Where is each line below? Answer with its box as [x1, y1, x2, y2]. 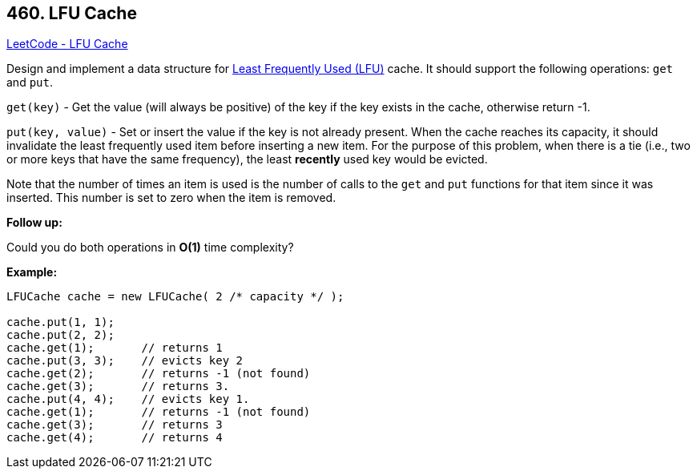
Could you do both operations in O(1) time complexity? [6, 240, 294, 255]
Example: [6, 265, 58, 280]
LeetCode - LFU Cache [6, 37, 128, 51]
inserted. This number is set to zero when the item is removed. [6, 191, 336, 205]
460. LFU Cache [6, 3, 137, 23]
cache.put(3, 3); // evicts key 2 [6, 354, 244, 368]
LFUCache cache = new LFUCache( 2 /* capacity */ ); [6, 290, 344, 304]
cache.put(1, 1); [6, 316, 115, 329]
